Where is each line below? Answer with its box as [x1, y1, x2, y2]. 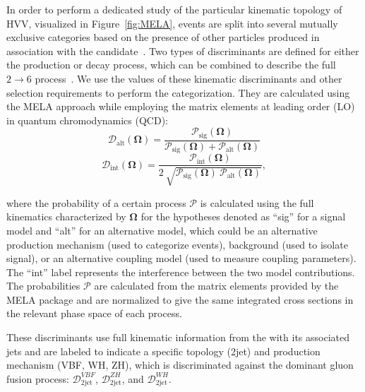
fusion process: [6, 371, 69, 386]
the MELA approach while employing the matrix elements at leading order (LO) [6, 99, 355, 114]
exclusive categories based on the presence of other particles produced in [6, 30, 320, 44]
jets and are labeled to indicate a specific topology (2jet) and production [6, 343, 321, 358]
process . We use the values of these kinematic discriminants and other [35, 71, 342, 85]
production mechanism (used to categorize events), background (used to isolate [6, 237, 348, 251]
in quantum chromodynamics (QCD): [6, 112, 168, 127]
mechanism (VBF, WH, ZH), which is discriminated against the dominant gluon [6, 357, 354, 372]
